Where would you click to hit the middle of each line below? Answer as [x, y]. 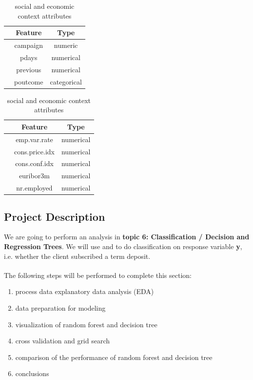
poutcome [29, 81]
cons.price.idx [34, 151]
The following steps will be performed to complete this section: [98, 275]
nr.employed [34, 188]
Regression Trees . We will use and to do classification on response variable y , [123, 246]
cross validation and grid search [63, 341]
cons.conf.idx [34, 163]
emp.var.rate [34, 139]
